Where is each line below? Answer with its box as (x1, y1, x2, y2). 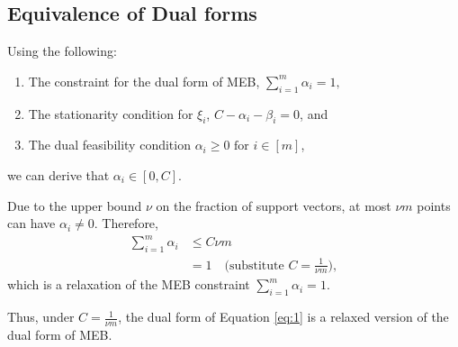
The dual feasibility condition (28, 135, 191, 154)
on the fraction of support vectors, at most (156, 196, 391, 215)
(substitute (224, 259, 284, 272)
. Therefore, (94, 214, 158, 233)
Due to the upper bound (7, 196, 142, 215)
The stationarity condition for (28, 104, 193, 123)
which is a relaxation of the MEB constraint (7, 275, 250, 294)
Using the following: (7, 41, 117, 60)
